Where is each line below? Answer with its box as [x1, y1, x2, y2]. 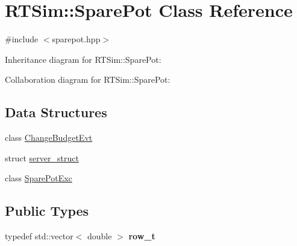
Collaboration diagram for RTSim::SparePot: [5, 73, 170, 86]
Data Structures [5, 103, 107, 121]
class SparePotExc [5, 172, 72, 184]
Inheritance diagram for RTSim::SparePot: [5, 53, 161, 65]
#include [5, 33, 39, 45]
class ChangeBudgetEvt [5, 131, 93, 144]
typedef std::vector [5, 230, 73, 242]
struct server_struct [5, 151, 79, 164]
